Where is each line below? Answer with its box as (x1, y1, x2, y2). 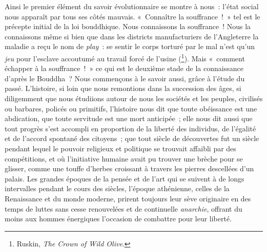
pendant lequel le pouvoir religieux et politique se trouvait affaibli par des (5, 143, 236, 153)
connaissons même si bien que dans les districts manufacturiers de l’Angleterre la (5, 31, 259, 41)
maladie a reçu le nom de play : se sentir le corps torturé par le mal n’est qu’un (5, 41, 255, 52)
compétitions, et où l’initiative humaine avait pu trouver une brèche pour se (5, 153, 243, 164)
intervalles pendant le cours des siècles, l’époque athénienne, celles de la (5, 183, 230, 194)
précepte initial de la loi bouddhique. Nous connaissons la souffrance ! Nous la (5, 21, 251, 32)
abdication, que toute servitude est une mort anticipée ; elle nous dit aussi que (5, 113, 253, 124)
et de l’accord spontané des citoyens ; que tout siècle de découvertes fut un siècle (5, 133, 259, 144)
